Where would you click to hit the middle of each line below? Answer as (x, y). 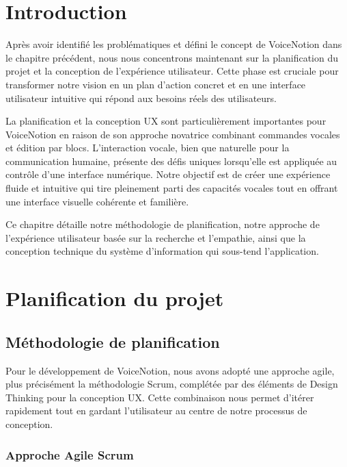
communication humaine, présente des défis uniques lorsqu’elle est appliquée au (171, 161)
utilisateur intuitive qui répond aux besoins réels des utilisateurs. (141, 98)
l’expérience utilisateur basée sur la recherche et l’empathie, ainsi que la (156, 237)
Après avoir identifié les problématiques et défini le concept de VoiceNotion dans (174, 44)
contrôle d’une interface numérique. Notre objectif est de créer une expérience (168, 174)
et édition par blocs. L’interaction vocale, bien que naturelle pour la (148, 148)
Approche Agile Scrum (70, 454)
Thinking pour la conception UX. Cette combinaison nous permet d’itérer (160, 397)
